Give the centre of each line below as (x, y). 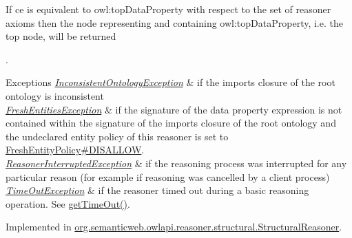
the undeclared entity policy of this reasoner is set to (117, 136)
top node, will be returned (61, 36)
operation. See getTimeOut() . (68, 203)
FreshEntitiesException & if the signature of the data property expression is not (174, 109)
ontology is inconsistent (55, 95)
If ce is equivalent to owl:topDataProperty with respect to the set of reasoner (168, 9)
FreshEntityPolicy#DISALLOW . (75, 150)
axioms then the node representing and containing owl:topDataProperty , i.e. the (174, 22)
